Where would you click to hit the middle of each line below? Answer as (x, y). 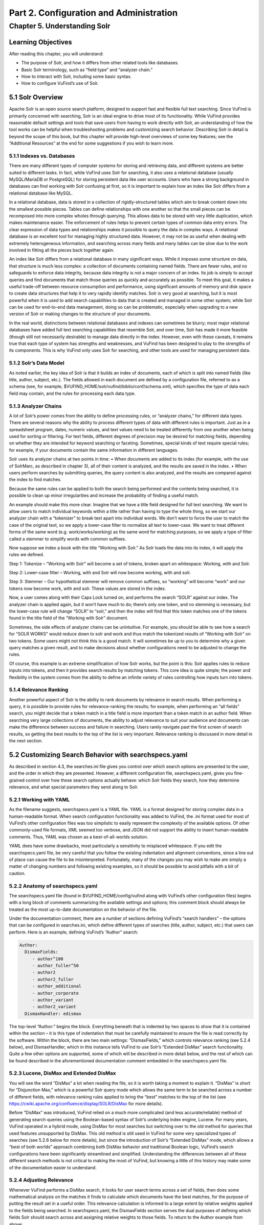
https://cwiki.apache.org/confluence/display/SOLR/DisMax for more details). (86, 1104)
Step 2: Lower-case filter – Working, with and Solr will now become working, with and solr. (100, 573)
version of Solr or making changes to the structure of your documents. (80, 314)
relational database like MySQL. (41, 193)
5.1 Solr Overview (36, 97)
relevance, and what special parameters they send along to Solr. (74, 787)
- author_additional (57, 986)
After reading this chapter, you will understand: (56, 53)
